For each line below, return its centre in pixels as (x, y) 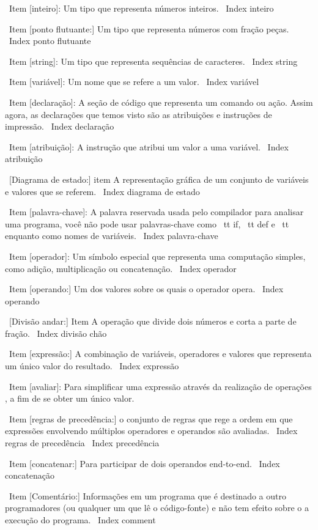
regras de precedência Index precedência (82, 443)
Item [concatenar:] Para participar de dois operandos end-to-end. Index (144, 463)
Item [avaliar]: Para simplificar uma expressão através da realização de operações (160, 386)
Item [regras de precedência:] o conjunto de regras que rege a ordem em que (151, 418)
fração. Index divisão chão (56, 333)
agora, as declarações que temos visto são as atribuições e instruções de (139, 114)
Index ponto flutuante (50, 41)
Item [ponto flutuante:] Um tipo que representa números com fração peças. (149, 28)
